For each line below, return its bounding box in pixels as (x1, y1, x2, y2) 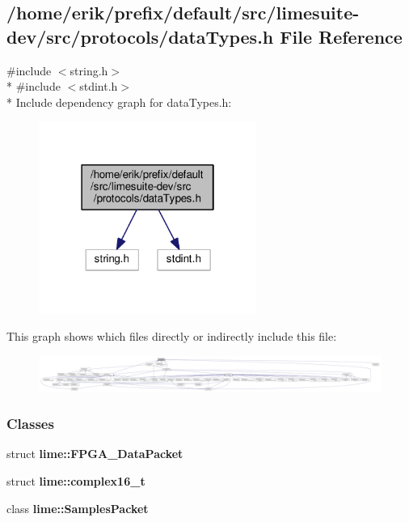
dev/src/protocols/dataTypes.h (6, 23, 274, 49)
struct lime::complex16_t (6, 473, 145, 490)
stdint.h (79, 78, 118, 95)
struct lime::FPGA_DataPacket (6, 445, 183, 462)
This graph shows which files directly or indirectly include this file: (6, 328, 337, 345)
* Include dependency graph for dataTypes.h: (6, 93, 232, 110)
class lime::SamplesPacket (6, 499, 149, 516)
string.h (70, 62, 108, 79)
